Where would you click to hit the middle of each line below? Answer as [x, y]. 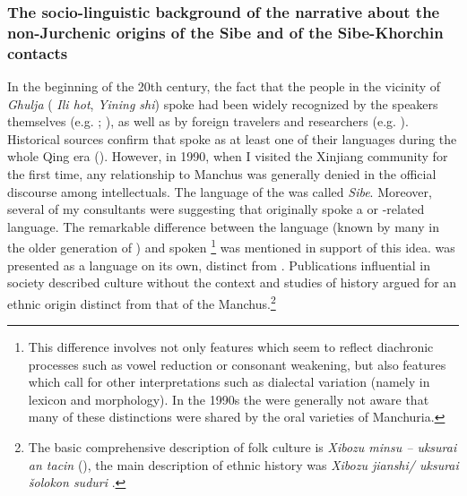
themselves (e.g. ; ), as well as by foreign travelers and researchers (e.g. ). [208, 121]
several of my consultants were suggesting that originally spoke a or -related [216, 209]
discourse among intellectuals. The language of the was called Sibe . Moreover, [220, 191]
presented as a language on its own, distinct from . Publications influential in [219, 265]
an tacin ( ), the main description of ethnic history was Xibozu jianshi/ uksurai [243, 464]
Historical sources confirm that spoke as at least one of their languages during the [232, 138]
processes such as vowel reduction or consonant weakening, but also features [237, 364]
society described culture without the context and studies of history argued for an [232, 282]
